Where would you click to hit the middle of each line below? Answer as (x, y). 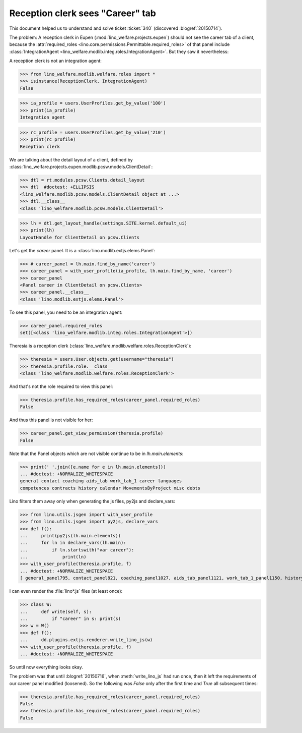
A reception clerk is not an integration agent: (55, 61)
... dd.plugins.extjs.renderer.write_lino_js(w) (86, 640)
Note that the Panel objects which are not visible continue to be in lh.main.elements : (96, 454)
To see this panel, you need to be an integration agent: (66, 312)
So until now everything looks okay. (46, 667)
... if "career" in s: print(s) (70, 619)
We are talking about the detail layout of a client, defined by (71, 159)
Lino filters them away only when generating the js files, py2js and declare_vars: (92, 501)
